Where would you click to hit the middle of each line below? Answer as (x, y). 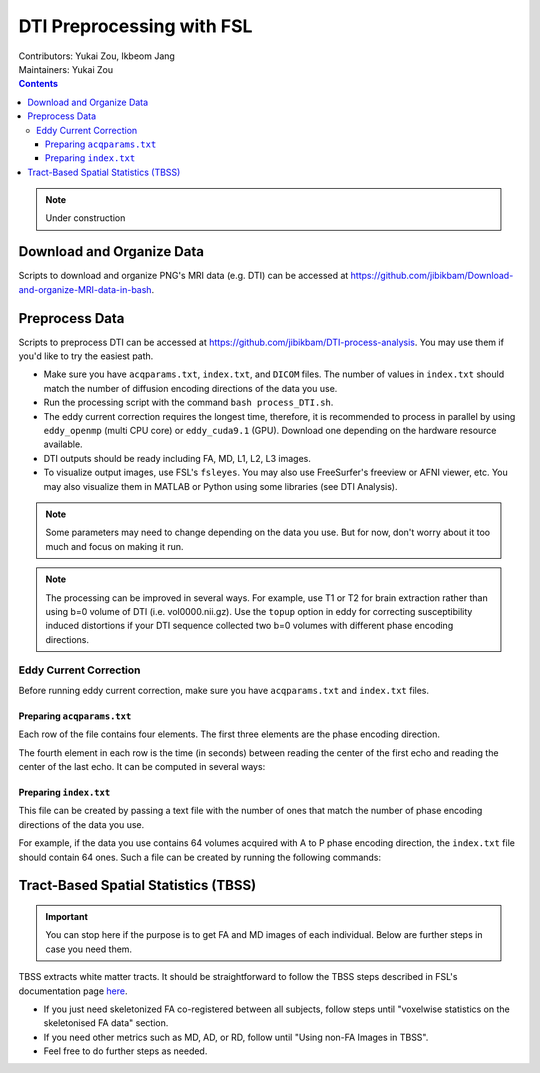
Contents (38, 84)
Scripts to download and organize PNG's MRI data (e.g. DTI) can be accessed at (183, 276)
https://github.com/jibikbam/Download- (432, 276)
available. (63, 444)
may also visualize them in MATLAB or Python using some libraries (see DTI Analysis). (221, 486)
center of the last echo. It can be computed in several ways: (142, 766)
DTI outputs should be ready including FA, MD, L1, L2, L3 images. (177, 458)
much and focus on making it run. (114, 546)
